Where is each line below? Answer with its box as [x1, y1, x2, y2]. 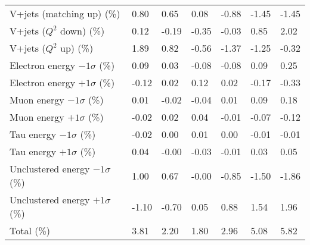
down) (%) [60, 24, 105, 37]
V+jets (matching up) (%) [10, 7, 120, 20]
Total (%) [10, 224, 51, 237]
